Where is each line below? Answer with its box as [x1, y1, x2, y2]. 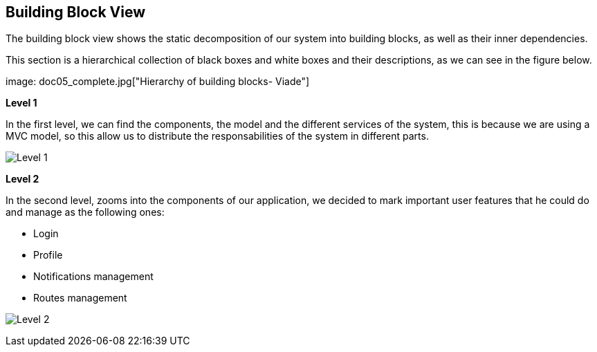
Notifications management [33, 270, 154, 283]
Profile [33, 249, 63, 261]
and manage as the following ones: [6, 206, 165, 219]
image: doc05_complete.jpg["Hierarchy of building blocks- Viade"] [6, 75, 310, 88]
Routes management [33, 292, 127, 304]
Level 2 [6, 173, 39, 185]
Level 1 [6, 97, 37, 109]
